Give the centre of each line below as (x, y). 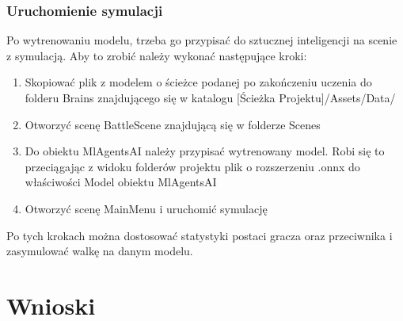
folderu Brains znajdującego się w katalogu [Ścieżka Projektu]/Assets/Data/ (210, 97)
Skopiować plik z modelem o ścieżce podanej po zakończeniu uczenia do (198, 82)
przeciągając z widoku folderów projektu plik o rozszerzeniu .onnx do (192, 166)
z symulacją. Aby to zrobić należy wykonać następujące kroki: (157, 55)
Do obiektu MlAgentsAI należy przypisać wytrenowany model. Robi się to (205, 151)
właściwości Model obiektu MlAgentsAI (121, 182)
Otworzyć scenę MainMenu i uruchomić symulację (146, 208)
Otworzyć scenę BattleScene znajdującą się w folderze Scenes (173, 124)
